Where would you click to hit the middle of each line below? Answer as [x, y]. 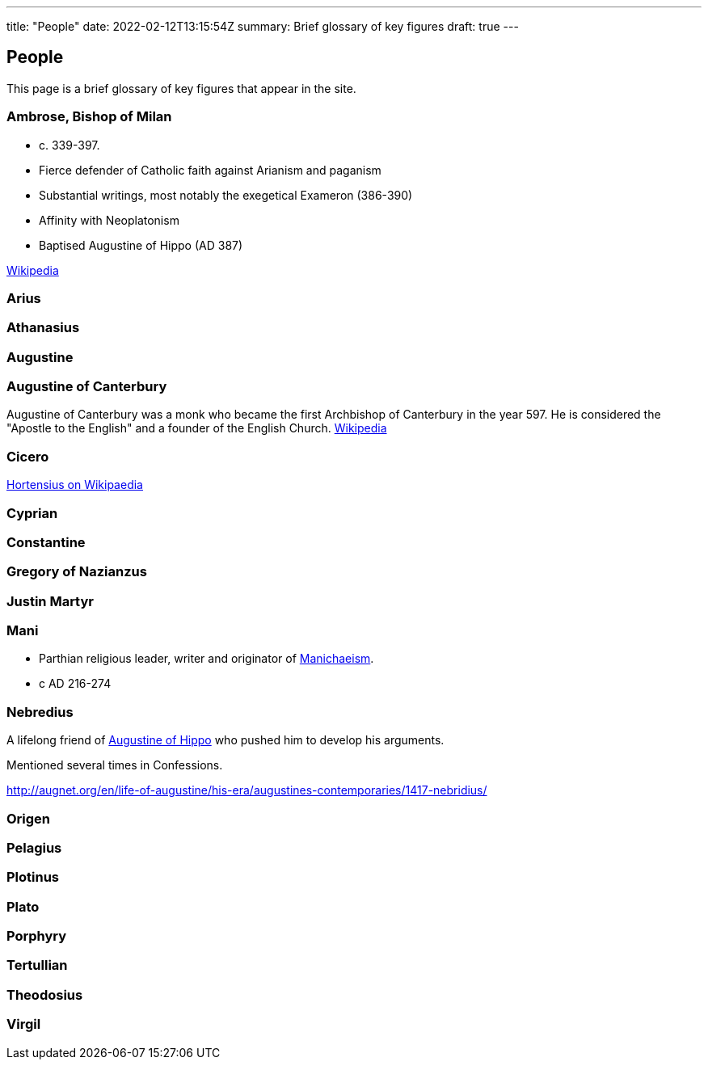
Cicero [28, 456]
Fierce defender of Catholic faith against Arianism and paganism [210, 170]
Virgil [24, 1024]
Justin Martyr [50, 601]
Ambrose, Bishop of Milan [89, 117]
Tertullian [37, 965]
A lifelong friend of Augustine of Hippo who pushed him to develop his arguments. [225, 740]
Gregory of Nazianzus [77, 572]
